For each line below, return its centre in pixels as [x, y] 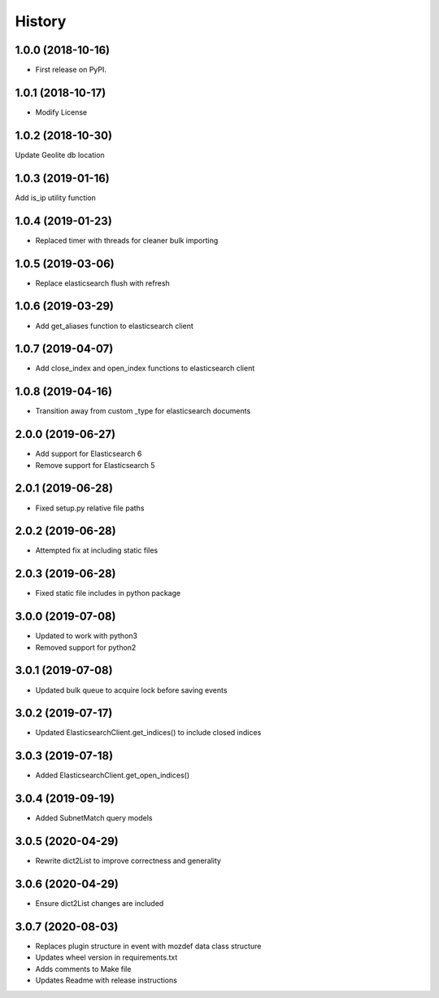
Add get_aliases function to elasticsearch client [115, 326]
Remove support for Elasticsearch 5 [95, 465]
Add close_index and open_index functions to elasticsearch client [145, 368]
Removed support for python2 [86, 647]
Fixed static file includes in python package [108, 593]
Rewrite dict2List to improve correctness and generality [128, 861]
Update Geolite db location [60, 155]
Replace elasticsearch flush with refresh [102, 283]
